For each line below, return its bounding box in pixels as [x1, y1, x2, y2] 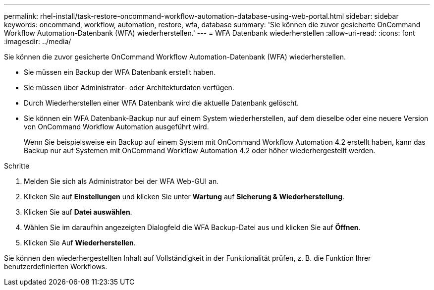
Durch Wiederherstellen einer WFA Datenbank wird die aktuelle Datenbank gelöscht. [24, 99, 299, 107]
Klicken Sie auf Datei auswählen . [24, 208, 132, 216]
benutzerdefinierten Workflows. [4, 262, 108, 271]
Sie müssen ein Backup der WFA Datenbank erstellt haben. [24, 68, 216, 76]
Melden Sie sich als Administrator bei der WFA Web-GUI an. [24, 177, 219, 185]
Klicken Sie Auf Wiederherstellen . [24, 238, 136, 247]
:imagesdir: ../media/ [4, 37, 71, 46]
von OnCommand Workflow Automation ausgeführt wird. [24, 122, 209, 131]
